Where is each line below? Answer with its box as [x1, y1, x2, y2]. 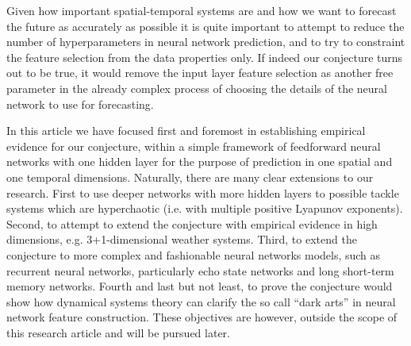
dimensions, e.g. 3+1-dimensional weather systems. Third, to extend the [6, 231, 357, 248]
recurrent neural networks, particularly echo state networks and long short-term [6, 262, 394, 279]
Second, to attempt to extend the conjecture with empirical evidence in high [6, 215, 378, 232]
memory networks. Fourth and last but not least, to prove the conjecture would [6, 278, 393, 294]
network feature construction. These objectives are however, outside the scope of [6, 309, 398, 325]
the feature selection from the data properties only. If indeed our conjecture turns [6, 48, 403, 65]
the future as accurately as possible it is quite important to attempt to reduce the [6, 17, 405, 34]
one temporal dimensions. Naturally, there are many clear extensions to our [6, 168, 374, 185]
